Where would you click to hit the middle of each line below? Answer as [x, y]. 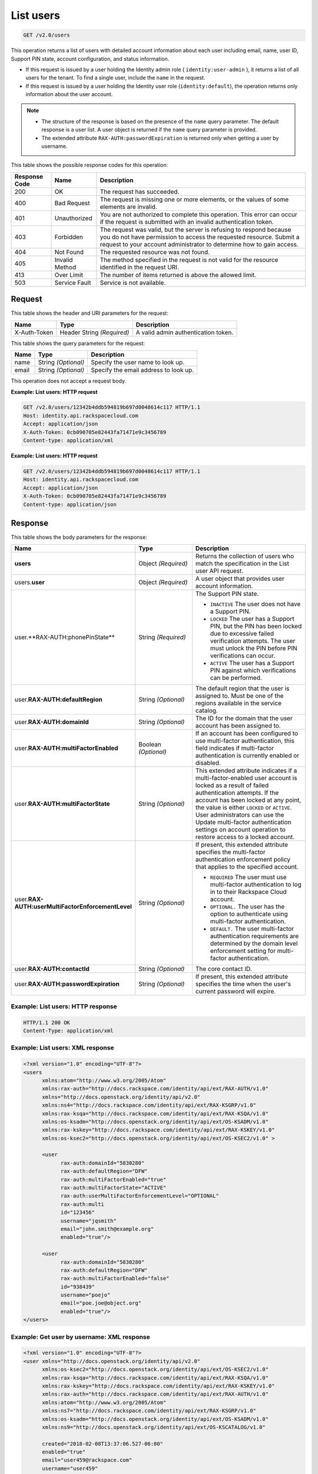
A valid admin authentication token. [185, 332]
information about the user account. [69, 94]
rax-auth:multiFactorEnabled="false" [115, 1279]
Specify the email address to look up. [143, 370]
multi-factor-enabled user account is [246, 778]
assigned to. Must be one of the [239, 696]
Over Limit [69, 275]
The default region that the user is [242, 689]
